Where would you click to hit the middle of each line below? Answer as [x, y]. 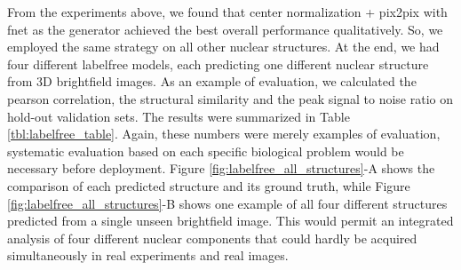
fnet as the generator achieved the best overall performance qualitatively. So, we [225, 29]
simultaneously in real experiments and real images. [148, 255]
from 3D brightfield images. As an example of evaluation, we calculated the [212, 81]
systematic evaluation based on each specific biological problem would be [206, 151]
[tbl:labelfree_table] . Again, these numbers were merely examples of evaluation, [224, 134]
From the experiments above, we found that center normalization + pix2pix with [227, 12]
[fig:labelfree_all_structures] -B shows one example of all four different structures [227, 203]
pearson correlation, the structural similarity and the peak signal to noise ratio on [230, 98]
